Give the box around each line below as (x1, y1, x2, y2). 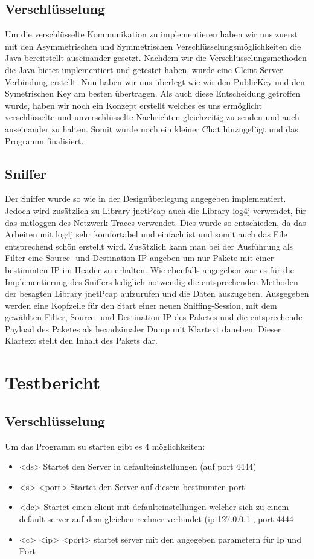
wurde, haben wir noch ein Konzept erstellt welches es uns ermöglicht (5, 99, 262, 111)
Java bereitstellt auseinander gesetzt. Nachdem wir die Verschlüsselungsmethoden (5, 51, 307, 64)
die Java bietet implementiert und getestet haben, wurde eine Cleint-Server (5, 63, 283, 76)
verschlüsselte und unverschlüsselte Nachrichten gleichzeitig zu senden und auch (5, 111, 300, 123)
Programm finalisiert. (5, 134, 84, 147)
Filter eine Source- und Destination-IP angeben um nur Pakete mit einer (5, 251, 274, 264)
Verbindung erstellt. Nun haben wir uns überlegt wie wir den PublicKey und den (5, 75, 305, 88)
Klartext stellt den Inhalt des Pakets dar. (5, 334, 158, 347)
